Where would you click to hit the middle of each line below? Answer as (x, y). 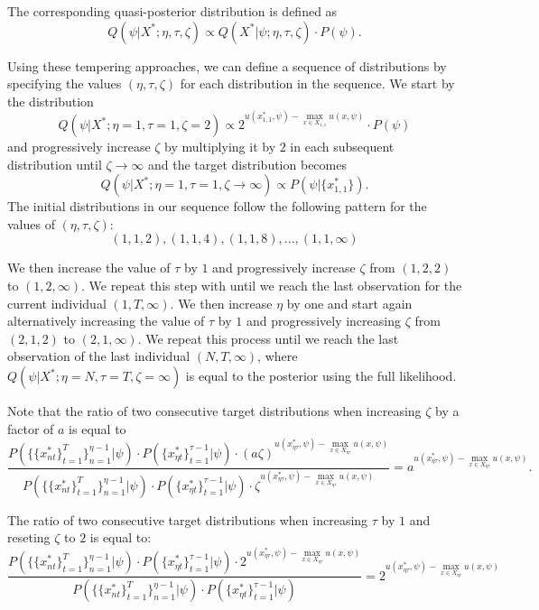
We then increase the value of (89, 268)
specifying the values (65, 83)
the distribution (51, 101)
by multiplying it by (220, 147)
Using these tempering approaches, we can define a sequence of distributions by (227, 65)
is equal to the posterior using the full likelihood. (321, 376)
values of (31, 223)
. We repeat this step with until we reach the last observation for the (272, 286)
